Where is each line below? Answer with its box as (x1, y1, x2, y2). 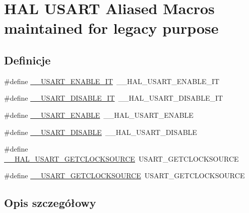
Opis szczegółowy (4, 195, 96, 210)
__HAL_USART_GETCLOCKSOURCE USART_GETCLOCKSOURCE (4, 153, 239, 164)
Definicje (4, 52, 51, 67)
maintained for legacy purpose (4, 18, 219, 38)
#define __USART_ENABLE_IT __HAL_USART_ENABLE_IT (4, 76, 220, 86)
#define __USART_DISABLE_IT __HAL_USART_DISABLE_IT (4, 93, 223, 103)
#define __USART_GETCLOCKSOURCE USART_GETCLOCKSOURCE (4, 170, 245, 181)
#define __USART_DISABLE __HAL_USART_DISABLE (4, 126, 197, 137)
